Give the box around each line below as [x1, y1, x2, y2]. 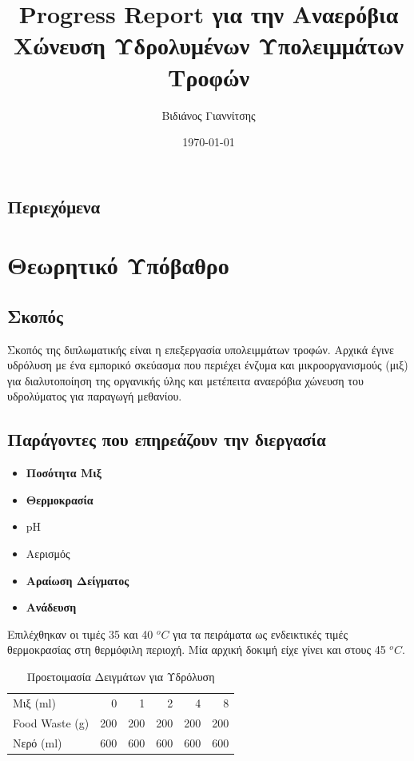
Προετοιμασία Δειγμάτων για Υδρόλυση [26, 667, 215, 684]
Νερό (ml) [13, 734, 62, 751]
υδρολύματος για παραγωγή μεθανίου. [7, 388, 182, 404]
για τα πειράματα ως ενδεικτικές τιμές [173, 625, 348, 642]
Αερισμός [26, 545, 70, 562]
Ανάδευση [26, 599, 77, 616]
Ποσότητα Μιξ [26, 464, 102, 481]
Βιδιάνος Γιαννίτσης [161, 106, 256, 123]
